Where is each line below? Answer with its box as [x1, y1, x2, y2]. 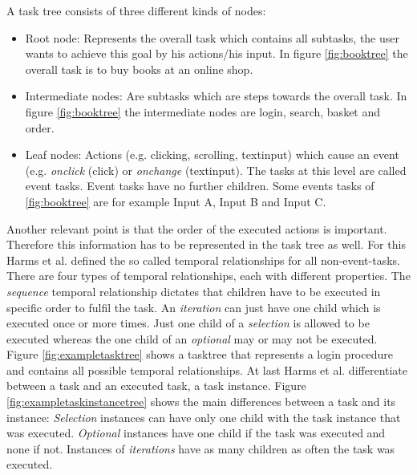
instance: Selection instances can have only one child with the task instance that [6, 408, 401, 425]
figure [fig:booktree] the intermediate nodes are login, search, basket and [25, 103, 381, 120]
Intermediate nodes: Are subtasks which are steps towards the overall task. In [25, 87, 407, 104]
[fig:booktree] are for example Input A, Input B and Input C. [25, 193, 326, 209]
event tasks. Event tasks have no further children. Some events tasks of [25, 177, 374, 194]
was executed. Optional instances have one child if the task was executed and [6, 424, 386, 441]
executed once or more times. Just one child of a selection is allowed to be [6, 315, 370, 331]
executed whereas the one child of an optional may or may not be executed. [6, 330, 378, 347]
